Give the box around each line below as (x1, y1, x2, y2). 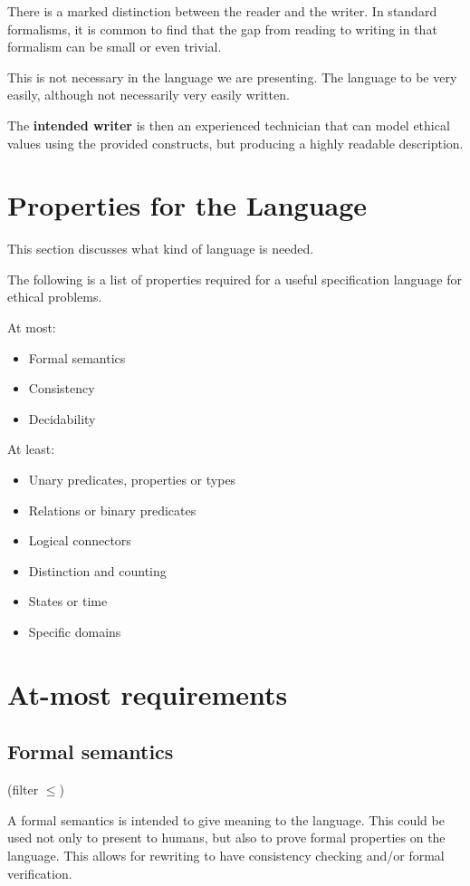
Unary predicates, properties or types (28, 470, 236, 489)
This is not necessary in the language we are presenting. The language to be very (7, 67, 457, 86)
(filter (7, 780, 39, 799)
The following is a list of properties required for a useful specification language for (7, 269, 462, 288)
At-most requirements (7, 675, 288, 712)
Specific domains (28, 622, 121, 640)
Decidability (28, 409, 96, 428)
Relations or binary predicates (28, 500, 197, 519)
